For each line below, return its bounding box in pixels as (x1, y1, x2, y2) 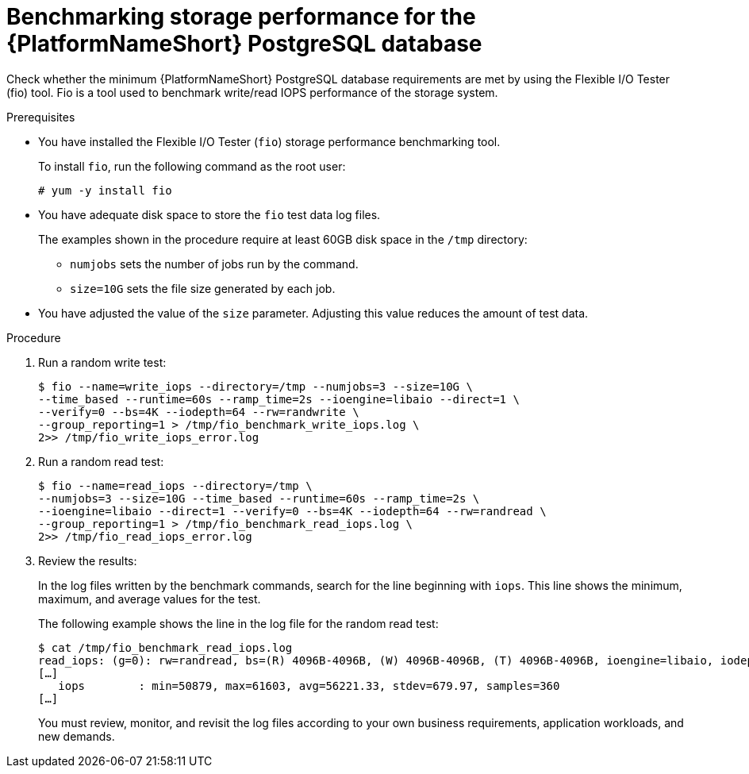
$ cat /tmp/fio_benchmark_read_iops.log (38, 641, 293, 654)
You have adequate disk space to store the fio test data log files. (38, 207, 381, 221)
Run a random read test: (38, 454, 164, 468)
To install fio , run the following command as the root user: (38, 159, 346, 173)
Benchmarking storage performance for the (6, 3, 476, 30)
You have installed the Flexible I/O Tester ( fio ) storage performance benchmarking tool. (38, 134, 501, 148)
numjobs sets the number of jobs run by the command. (70, 256, 359, 271)
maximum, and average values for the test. (38, 591, 261, 606)
